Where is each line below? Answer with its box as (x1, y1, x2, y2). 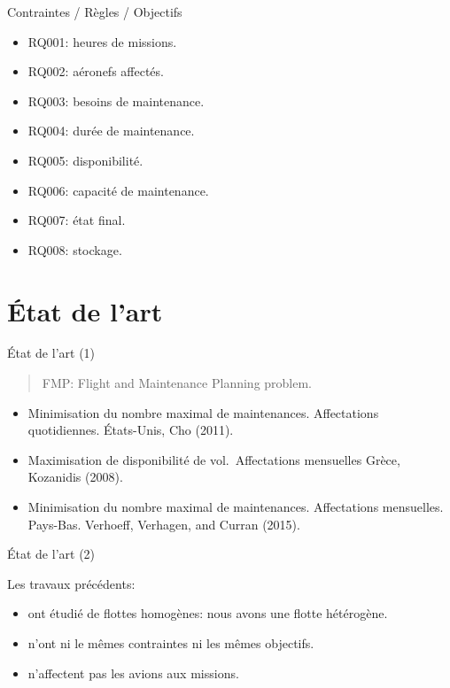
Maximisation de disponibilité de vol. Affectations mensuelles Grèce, (27, 450, 400, 468)
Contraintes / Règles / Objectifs (7, 3, 182, 20)
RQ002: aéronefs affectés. (27, 62, 164, 81)
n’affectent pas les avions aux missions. (27, 663, 239, 682)
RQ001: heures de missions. (27, 32, 177, 50)
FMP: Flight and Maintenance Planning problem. (42, 374, 313, 392)
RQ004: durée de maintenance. (27, 121, 195, 140)
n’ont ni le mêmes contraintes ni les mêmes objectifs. (27, 634, 314, 652)
